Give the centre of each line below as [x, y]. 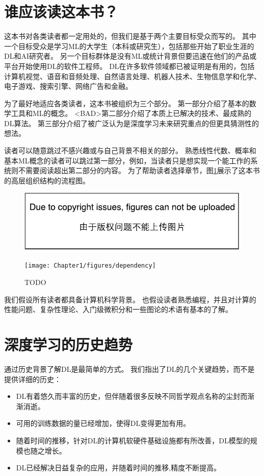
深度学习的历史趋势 [69, 344]
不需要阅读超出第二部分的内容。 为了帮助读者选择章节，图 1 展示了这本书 [139, 170]
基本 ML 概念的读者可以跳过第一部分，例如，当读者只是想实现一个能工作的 [127, 160]
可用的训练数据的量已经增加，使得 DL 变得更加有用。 [103, 423]
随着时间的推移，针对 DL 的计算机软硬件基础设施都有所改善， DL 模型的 [133, 440]
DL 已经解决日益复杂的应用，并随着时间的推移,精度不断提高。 [118, 468]
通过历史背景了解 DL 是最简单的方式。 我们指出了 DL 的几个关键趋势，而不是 [129, 368]
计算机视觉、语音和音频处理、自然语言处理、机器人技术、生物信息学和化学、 [133, 76]
